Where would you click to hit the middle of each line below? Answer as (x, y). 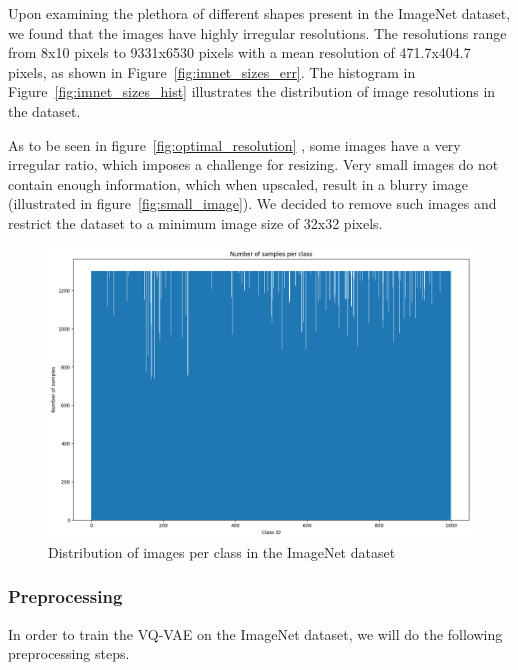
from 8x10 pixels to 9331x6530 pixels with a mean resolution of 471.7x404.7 (239, 52)
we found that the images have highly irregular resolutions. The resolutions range (257, 32)
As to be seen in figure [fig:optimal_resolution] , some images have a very (234, 144)
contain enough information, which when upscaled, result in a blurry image (238, 183)
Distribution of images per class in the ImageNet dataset (222, 551)
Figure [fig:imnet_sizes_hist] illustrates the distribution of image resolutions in (252, 91)
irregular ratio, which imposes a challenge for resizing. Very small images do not (253, 164)
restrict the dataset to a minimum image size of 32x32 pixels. (195, 222)
